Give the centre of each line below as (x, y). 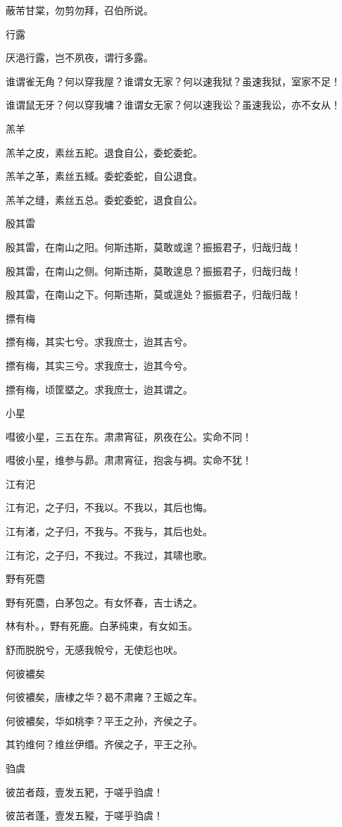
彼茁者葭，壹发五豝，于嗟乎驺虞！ (84, 791)
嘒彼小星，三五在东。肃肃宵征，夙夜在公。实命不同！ (129, 436)
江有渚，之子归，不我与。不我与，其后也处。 (109, 531)
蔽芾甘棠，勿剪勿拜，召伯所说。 (80, 10)
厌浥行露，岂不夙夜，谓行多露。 (80, 57)
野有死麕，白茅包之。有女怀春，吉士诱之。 (104, 602)
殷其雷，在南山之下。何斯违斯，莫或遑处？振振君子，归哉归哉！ (153, 294)
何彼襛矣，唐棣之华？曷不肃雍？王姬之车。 (104, 697)
